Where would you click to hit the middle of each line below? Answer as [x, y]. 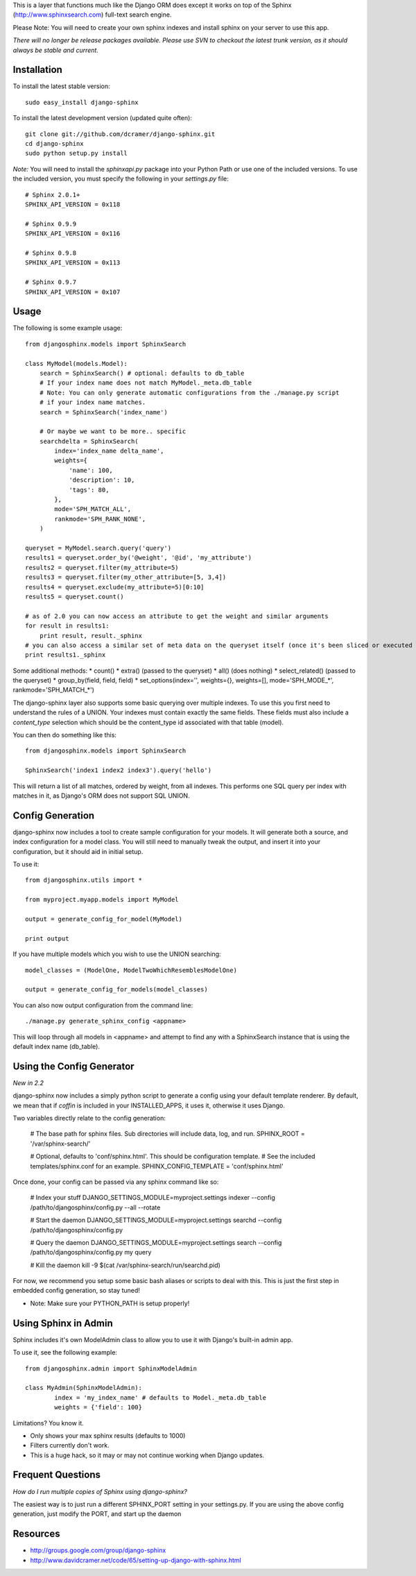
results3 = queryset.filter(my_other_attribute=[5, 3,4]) [126, 577]
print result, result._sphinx [90, 636]
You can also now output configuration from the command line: [103, 1005]
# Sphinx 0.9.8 [51, 253]
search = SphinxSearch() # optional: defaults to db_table [142, 373]
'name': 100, [91, 470]
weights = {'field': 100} [98, 1407]
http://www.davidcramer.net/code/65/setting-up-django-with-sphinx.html [136, 1560]
